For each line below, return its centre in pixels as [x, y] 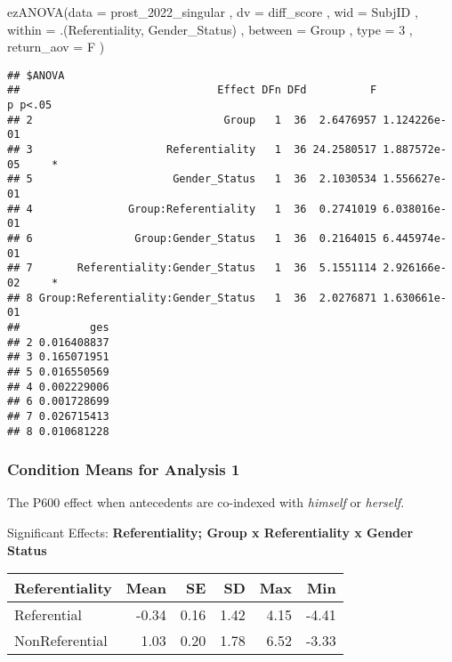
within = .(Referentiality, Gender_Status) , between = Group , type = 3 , [210, 29]
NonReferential [61, 641]
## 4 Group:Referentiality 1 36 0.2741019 [192, 209]
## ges [58, 327]
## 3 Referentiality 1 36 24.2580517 [192, 150]
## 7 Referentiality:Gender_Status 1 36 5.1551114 [192, 268]
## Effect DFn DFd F [192, 90]
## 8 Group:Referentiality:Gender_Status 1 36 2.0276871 [192, 298]
